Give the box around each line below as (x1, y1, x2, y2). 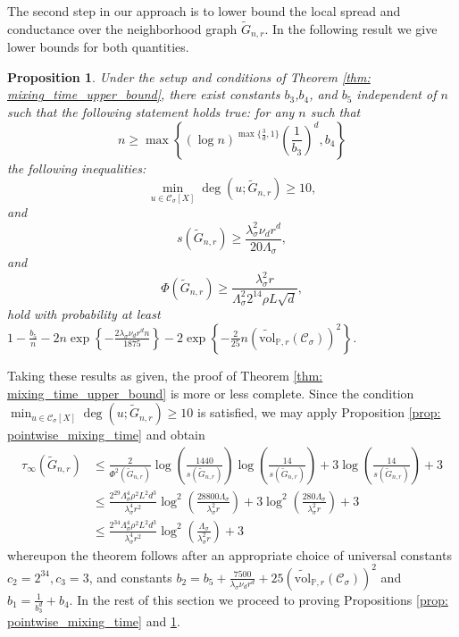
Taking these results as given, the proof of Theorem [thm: (7, 365, 323, 384)
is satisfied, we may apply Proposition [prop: (197, 403, 441, 422)
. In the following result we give (264, 19, 438, 38)
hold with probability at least (7, 305, 161, 323)
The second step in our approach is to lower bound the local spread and (7, 2, 401, 20)
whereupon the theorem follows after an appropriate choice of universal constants (7, 545, 452, 564)
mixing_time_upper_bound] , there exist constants (7, 85, 280, 104)
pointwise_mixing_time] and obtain (7, 425, 205, 444)
